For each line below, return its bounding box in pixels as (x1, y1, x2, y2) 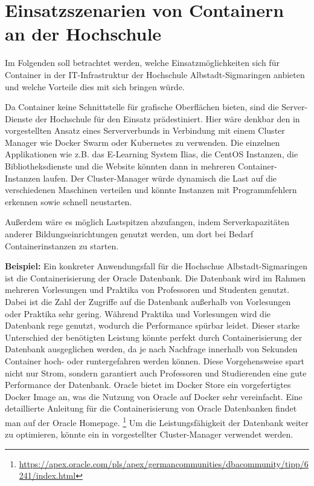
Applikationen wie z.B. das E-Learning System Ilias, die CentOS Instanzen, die (5, 148, 298, 160)
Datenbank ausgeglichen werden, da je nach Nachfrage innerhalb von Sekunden (5, 343, 298, 355)
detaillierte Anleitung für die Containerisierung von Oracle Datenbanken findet (5, 402, 297, 415)
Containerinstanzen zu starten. (5, 239, 119, 252)
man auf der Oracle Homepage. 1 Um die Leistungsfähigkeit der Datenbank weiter (5, 414, 309, 429)
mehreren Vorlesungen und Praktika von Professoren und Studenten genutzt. (5, 283, 290, 296)
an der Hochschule (5, 21, 162, 46)
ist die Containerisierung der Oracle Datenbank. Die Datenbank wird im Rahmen (5, 271, 306, 284)
